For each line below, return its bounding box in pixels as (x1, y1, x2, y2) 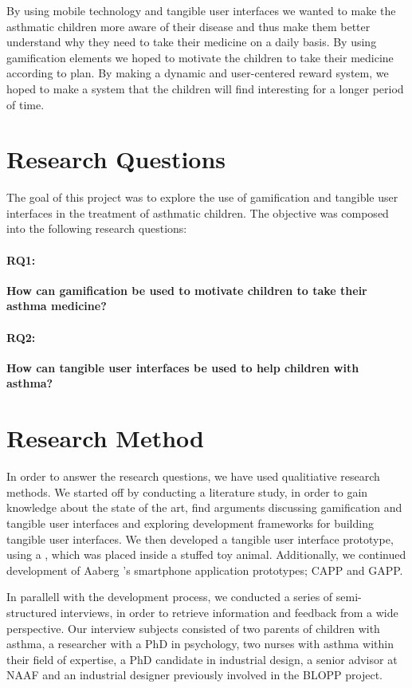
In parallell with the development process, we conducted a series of (6, 588, 333, 605)
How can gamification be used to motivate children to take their (6, 281, 367, 298)
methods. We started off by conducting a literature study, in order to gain (6, 483, 368, 500)
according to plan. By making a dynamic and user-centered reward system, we (6, 65, 389, 81)
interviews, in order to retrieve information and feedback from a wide (60, 603, 398, 620)
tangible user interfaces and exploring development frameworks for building (6, 514, 374, 531)
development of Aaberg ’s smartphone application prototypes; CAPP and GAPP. (6, 561, 403, 578)
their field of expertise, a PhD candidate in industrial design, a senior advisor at (6, 651, 398, 667)
